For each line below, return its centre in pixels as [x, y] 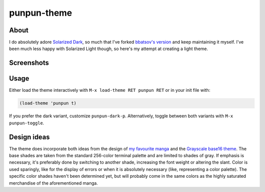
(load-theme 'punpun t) [48, 103]
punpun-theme [40, 13]
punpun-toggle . [26, 123]
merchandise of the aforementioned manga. [53, 183]
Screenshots [29, 63]
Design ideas [29, 137]
